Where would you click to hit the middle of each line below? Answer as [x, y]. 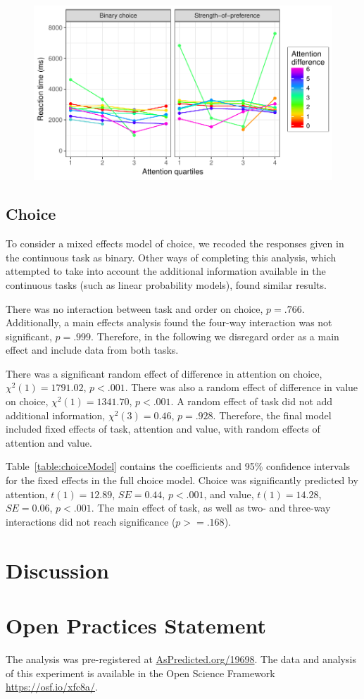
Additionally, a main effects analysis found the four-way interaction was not [169, 322]
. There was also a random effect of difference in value [241, 387]
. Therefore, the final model [272, 415]
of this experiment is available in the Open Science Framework [140, 673]
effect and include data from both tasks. [92, 350]
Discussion [57, 570]
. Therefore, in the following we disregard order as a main [215, 336]
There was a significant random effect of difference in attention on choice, [164, 373]
